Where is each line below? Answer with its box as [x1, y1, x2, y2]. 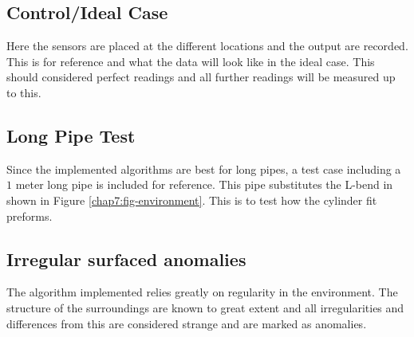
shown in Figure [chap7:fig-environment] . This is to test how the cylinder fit [6, 191, 377, 208]
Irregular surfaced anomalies [6, 246, 246, 271]
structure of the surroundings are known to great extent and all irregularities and [6, 299, 404, 315]
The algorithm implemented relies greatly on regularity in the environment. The [6, 284, 398, 300]
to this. [6, 84, 41, 100]
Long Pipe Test [6, 123, 136, 147]
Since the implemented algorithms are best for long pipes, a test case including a [6, 160, 401, 177]
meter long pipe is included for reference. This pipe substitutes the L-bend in [15, 176, 393, 193]
